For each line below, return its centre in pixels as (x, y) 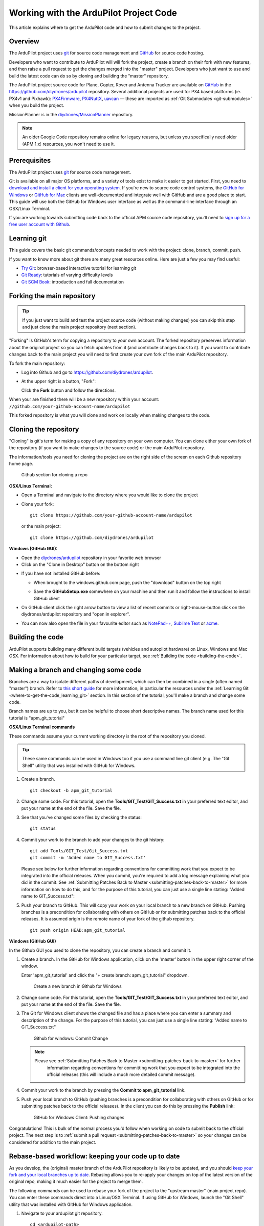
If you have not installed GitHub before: (61, 573)
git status (43, 829)
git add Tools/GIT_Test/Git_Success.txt (79, 851)
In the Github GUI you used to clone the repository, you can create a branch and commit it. (100, 950)
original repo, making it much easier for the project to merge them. (76, 1181)
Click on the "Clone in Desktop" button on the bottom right (80, 564)
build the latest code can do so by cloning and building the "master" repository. (89, 76)
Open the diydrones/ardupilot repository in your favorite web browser (91, 558)
